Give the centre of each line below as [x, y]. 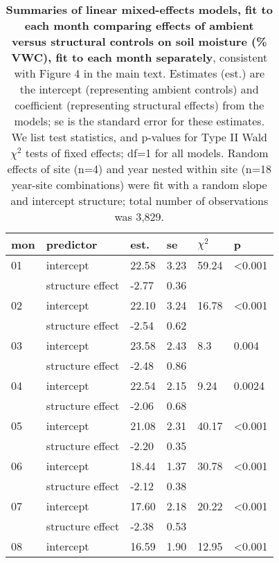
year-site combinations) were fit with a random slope [139, 185]
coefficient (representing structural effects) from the [139, 105]
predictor [72, 244]
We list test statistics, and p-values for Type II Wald [139, 137]
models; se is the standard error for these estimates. [139, 121]
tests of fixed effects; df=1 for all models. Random [147, 153]
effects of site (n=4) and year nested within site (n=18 [139, 169]
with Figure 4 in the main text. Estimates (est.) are [139, 73]
